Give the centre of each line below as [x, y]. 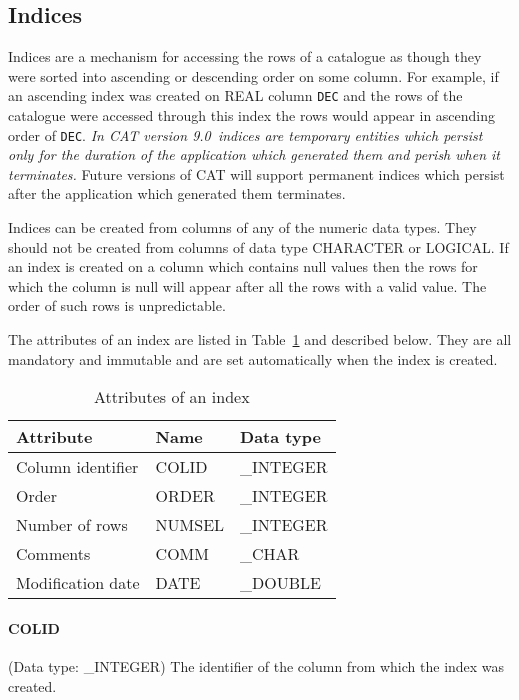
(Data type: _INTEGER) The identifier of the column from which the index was [256, 666]
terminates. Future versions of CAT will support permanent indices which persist [256, 173]
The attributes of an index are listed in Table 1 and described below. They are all [260, 339]
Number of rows [72, 525]
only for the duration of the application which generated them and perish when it [254, 154]
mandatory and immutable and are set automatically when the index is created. [253, 358]
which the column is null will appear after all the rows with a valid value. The [247, 285]
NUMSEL [190, 525]
